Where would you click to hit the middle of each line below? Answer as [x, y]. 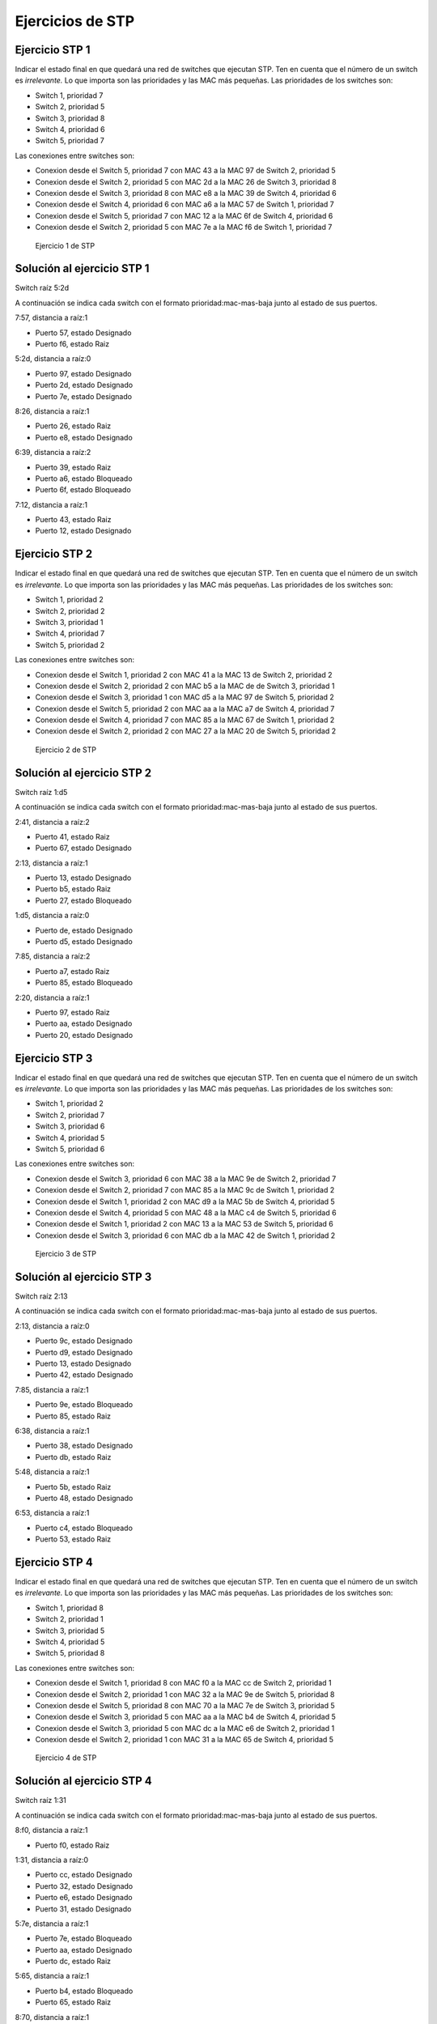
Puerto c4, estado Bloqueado [84, 1528]
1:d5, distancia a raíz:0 [52, 916]
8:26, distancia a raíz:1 [52, 411]
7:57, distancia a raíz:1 [51, 318]
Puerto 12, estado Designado [83, 531]
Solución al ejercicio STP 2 [83, 773]
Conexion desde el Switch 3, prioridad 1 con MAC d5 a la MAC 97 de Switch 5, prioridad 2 [185, 697]
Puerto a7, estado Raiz [72, 971]
